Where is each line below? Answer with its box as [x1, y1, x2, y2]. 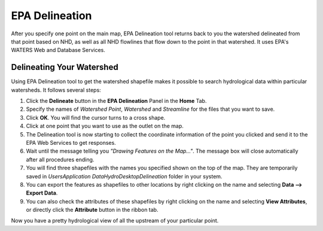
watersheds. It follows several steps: [11, 86, 101, 93]
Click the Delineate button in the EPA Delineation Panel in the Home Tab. [26, 98, 207, 105]
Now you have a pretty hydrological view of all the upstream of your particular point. [11, 217, 219, 224]
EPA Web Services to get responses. [26, 139, 116, 146]
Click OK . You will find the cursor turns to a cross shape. [26, 114, 166, 121]
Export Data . [26, 189, 58, 197]
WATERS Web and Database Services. [11, 47, 106, 54]
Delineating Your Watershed [11, 62, 119, 72]
